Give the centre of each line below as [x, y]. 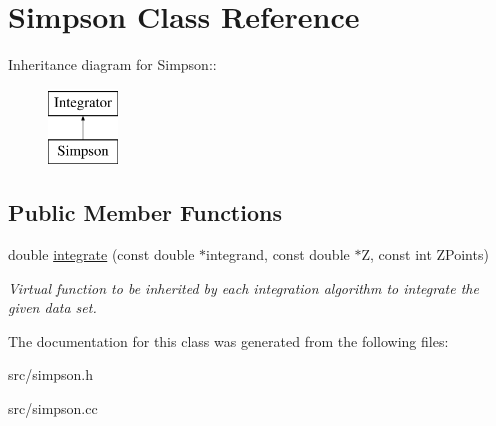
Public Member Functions [145, 212]
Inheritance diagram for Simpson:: [112, 64]
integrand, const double [278, 254]
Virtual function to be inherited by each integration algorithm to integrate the [243, 287]
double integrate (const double [101, 254]
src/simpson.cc [53, 408]
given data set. [52, 307]
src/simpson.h [51, 374]
